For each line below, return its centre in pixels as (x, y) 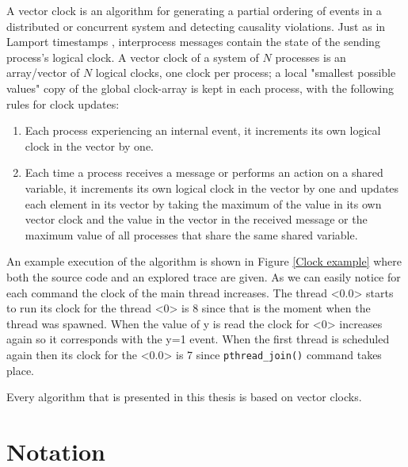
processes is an (311, 57)
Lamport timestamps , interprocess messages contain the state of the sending (193, 42)
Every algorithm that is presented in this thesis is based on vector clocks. (184, 397)
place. (20, 370)
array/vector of (43, 73)
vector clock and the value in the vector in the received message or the (196, 219)
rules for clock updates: (63, 103)
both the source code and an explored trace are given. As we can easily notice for (204, 276)
